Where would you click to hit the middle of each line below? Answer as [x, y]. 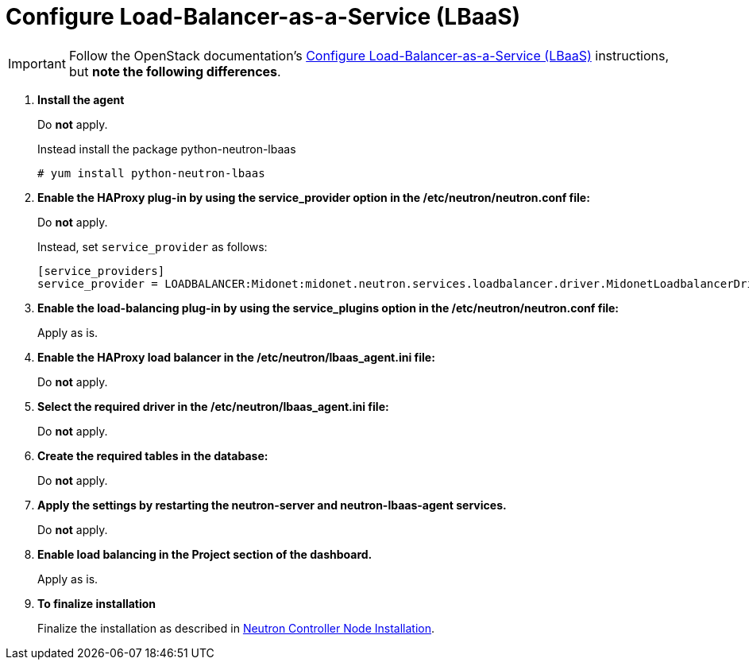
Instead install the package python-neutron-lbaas [167, 149]
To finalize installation [97, 603]
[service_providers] [101, 271]
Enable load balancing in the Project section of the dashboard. [205, 554]
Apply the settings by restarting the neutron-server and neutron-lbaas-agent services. [272, 505]
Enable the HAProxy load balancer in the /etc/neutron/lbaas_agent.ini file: [236, 357]
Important [37, 63]
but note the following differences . [175, 71]
